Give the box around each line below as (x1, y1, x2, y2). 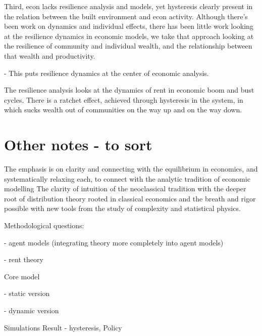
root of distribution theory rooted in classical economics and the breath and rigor (4, 193, 256, 203)
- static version (4, 288, 50, 299)
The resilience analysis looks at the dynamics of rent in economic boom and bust (4, 85, 254, 95)
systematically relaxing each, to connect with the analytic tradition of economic (4, 173, 250, 184)
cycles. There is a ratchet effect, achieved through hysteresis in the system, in (4, 94, 243, 105)
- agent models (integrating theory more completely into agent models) (4, 237, 224, 247)
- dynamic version (4, 305, 59, 315)
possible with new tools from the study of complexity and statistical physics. (4, 203, 241, 214)
